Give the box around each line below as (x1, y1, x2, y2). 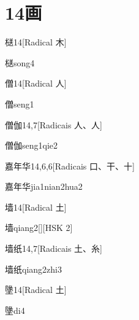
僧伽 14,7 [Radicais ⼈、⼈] (5, 118, 102, 131)
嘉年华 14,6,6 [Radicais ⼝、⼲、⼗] (5, 159, 135, 172)
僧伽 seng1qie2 (5, 139, 58, 152)
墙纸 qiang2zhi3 (5, 262, 62, 275)
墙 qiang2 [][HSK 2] (5, 221, 73, 234)
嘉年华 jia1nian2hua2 (5, 180, 83, 193)
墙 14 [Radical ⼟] (5, 200, 67, 213)
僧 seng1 (5, 97, 34, 110)
